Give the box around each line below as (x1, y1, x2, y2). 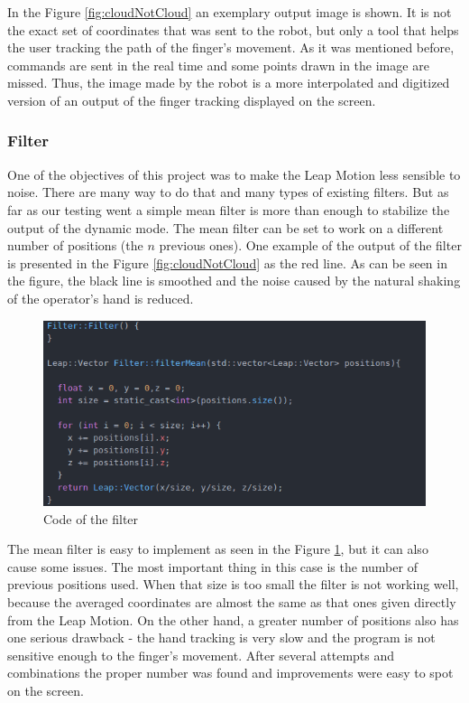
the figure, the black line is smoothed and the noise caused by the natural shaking (7, 271, 461, 290)
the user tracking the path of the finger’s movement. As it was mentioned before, (7, 38, 455, 57)
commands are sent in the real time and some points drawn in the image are (7, 55, 429, 74)
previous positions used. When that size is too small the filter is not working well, (7, 575, 459, 594)
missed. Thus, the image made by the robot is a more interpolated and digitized (7, 73, 450, 92)
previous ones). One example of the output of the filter (159, 236, 462, 255)
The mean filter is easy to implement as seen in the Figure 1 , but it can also (7, 539, 428, 558)
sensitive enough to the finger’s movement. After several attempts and (7, 645, 395, 664)
